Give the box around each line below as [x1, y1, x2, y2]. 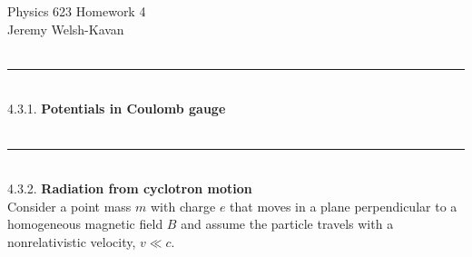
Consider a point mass [7, 196, 132, 215]
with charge [151, 196, 216, 215]
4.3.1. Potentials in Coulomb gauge [7, 99, 226, 118]
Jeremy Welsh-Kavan [7, 19, 124, 38]
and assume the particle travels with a [181, 214, 394, 233]
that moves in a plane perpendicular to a [230, 196, 457, 215]
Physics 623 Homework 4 [7, 2, 146, 20]
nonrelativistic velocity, [7, 232, 136, 251]
